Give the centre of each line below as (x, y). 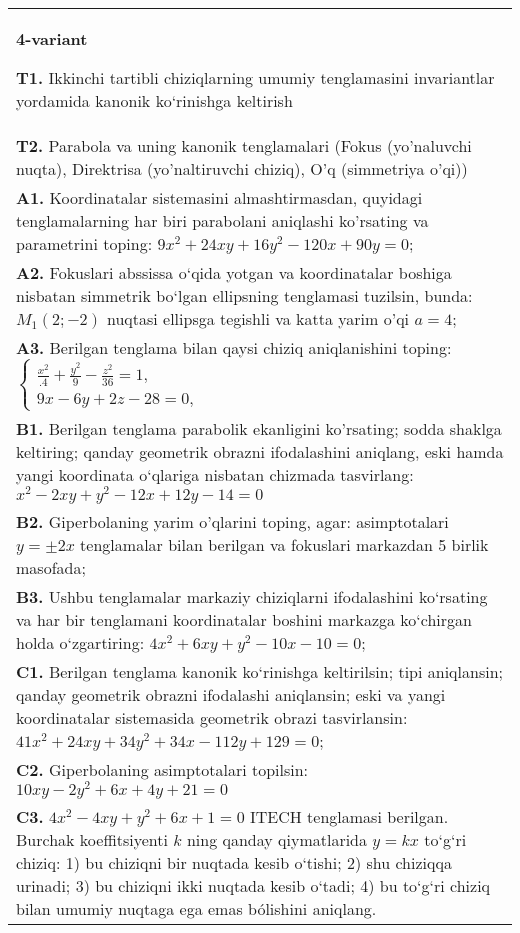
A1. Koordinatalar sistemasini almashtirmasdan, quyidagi (219, 197)
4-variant (52, 38)
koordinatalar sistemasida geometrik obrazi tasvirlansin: (212, 718)
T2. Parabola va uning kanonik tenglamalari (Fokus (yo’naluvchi (244, 145)
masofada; (51, 568)
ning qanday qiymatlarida (277, 839)
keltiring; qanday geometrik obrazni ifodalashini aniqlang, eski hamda (260, 452)
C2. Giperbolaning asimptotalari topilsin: (162, 770)
